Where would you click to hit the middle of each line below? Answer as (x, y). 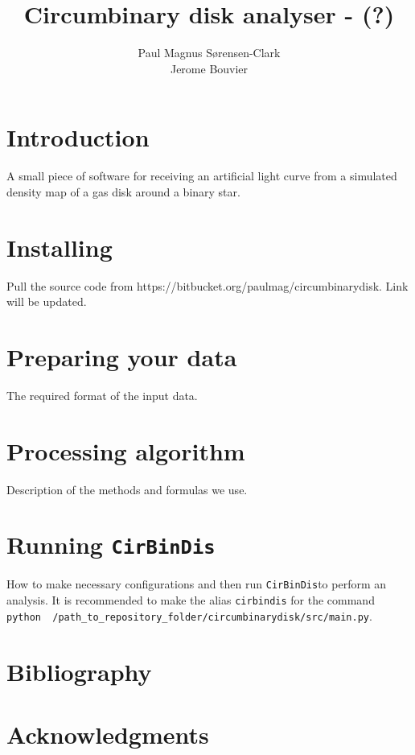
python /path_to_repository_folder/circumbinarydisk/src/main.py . (189, 615)
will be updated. (47, 301)
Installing (60, 247)
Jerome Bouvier (209, 68)
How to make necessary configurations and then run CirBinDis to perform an (197, 584)
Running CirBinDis (111, 545)
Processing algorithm (126, 450)
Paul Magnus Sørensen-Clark (209, 53)
